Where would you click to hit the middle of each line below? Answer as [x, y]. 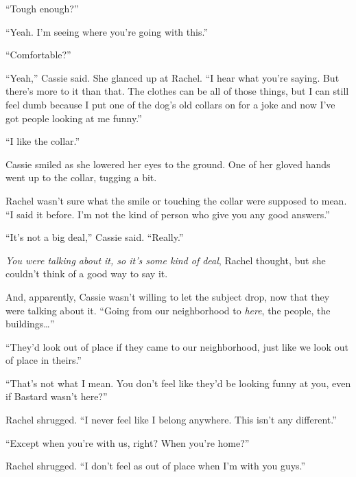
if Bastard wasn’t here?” [57, 396]
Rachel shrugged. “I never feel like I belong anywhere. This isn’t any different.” [171, 420]
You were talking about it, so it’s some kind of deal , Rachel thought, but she [166, 260]
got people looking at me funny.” [74, 118]
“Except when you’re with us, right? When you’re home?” [128, 442]
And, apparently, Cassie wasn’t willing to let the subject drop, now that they [168, 296]
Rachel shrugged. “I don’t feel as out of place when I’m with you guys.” [156, 466]
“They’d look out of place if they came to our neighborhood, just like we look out [177, 346]
